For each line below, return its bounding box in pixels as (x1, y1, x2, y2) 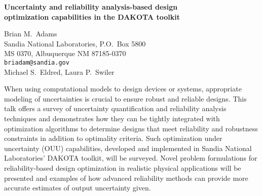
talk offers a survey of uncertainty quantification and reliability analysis (4, 103, 227, 114)
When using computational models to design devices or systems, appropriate (4, 83, 242, 94)
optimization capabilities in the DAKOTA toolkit (4, 11, 180, 22)
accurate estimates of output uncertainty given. (4, 182, 151, 193)
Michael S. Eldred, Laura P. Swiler (4, 66, 115, 77)
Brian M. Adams (4, 28, 57, 39)
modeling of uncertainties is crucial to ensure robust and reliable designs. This (4, 93, 247, 104)
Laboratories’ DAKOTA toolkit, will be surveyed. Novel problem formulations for (4, 153, 257, 163)
